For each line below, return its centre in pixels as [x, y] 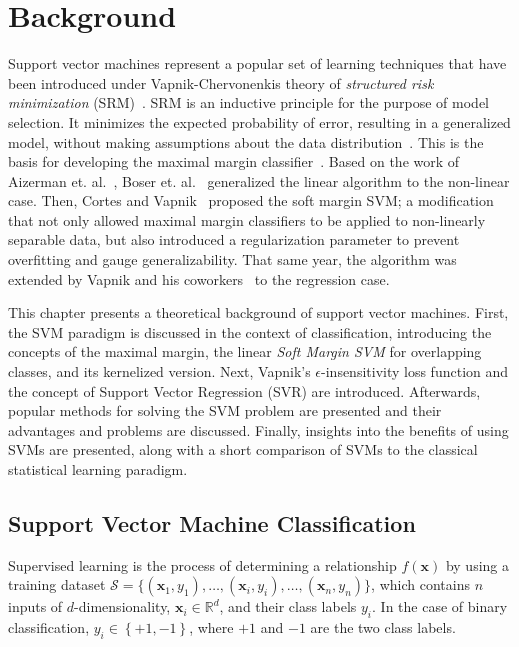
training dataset [57, 584]
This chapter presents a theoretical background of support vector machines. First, [258, 312]
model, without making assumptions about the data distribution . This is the [246, 141]
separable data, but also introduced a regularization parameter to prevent [234, 239]
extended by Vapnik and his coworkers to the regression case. [199, 278]
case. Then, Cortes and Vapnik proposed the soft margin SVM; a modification [251, 200]
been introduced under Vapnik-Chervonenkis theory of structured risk [221, 82]
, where [211, 627]
